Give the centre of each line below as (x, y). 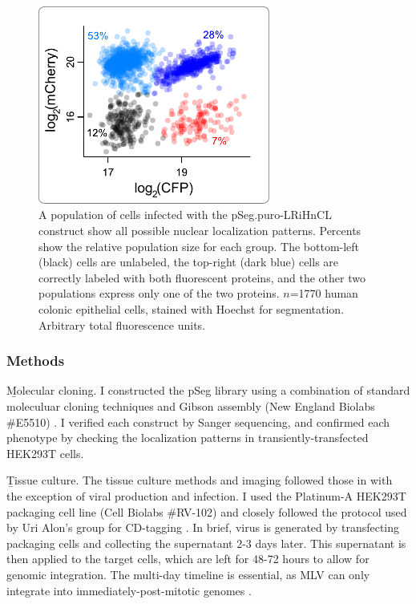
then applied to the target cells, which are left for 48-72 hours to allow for (188, 559)
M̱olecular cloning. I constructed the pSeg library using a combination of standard (208, 390)
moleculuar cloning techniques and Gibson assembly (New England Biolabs (191, 406)
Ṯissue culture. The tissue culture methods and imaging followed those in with (200, 480)
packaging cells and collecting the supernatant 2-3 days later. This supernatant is (206, 543)
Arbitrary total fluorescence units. (122, 324)
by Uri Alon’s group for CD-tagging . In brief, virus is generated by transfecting (203, 527)
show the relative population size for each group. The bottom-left (199, 246)
